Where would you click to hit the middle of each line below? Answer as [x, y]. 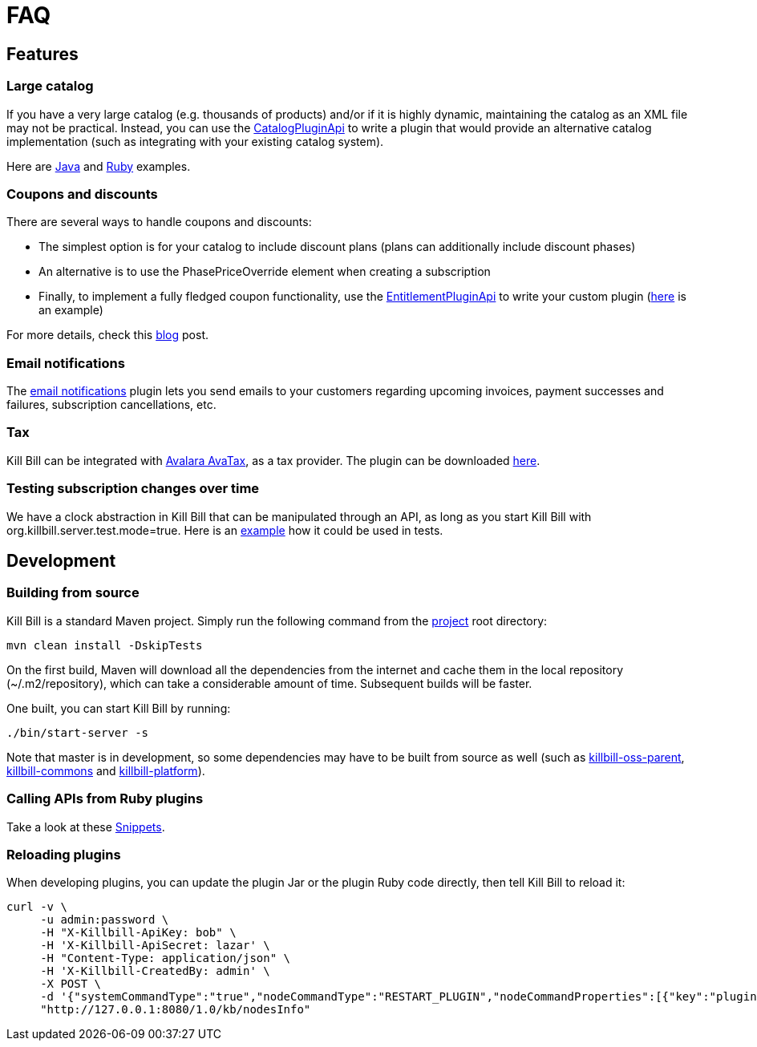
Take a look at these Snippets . [86, 827]
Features [43, 54]
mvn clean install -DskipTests [105, 645]
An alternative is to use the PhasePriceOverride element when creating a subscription [265, 272]
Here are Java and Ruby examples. [99, 166]
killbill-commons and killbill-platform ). [106, 770]
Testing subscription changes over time [133, 489]
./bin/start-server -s [78, 732]
